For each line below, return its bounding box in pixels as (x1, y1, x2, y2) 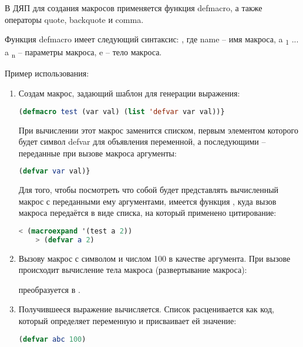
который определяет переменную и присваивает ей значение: (18, 315, 237, 327)
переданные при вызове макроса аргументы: (18, 146, 177, 159)
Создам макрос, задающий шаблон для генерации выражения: (18, 87, 240, 99)
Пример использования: (5, 67, 89, 79)
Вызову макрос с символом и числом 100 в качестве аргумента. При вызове (18, 252, 291, 264)
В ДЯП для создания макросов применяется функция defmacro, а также (5, 2, 262, 14)
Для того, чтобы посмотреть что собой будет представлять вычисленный (18, 183, 279, 196)
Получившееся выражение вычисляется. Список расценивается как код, (18, 303, 274, 315)
